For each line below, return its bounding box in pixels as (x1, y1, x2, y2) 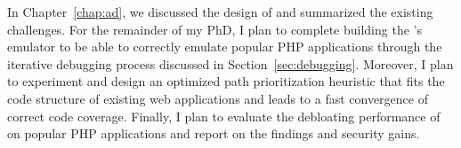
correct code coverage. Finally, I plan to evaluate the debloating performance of (7, 106, 441, 125)
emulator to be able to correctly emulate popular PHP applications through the (7, 37, 442, 56)
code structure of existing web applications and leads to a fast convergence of (7, 89, 428, 107)
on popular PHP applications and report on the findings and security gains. (7, 124, 420, 143)
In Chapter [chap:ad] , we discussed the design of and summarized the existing (7, 3, 433, 20)
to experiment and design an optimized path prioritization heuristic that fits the (7, 72, 445, 90)
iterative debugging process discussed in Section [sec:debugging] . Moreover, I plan (7, 54, 454, 73)
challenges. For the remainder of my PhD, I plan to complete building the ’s (7, 19, 422, 38)
